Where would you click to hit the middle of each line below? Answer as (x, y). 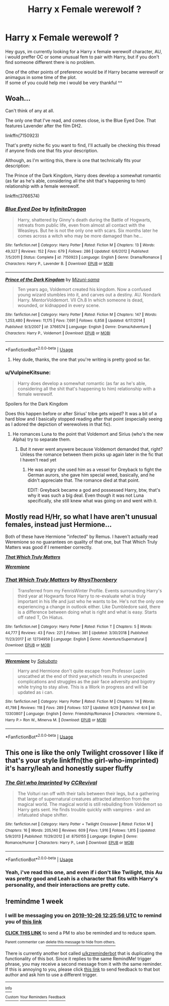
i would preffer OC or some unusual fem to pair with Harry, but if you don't (82, 57)
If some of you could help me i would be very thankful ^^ (64, 83)
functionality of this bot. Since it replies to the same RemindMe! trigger (78, 958)
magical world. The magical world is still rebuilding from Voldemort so (90, 804)
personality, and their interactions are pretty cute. (67, 885)
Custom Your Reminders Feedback (35, 997)
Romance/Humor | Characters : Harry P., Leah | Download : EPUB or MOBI (70, 842)
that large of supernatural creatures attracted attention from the (83, 799)
